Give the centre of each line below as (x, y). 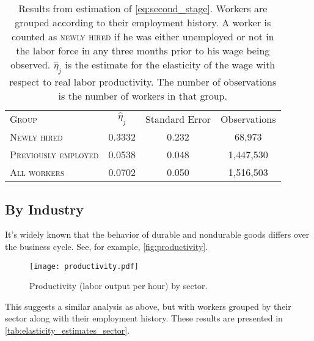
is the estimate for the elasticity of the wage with (170, 64)
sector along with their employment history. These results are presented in (144, 318)
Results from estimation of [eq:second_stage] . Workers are (143, 8)
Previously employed (54, 155)
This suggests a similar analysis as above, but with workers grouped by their (148, 306)
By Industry (45, 209)
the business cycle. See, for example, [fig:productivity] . (107, 246)
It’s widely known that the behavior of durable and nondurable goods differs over (157, 234)
